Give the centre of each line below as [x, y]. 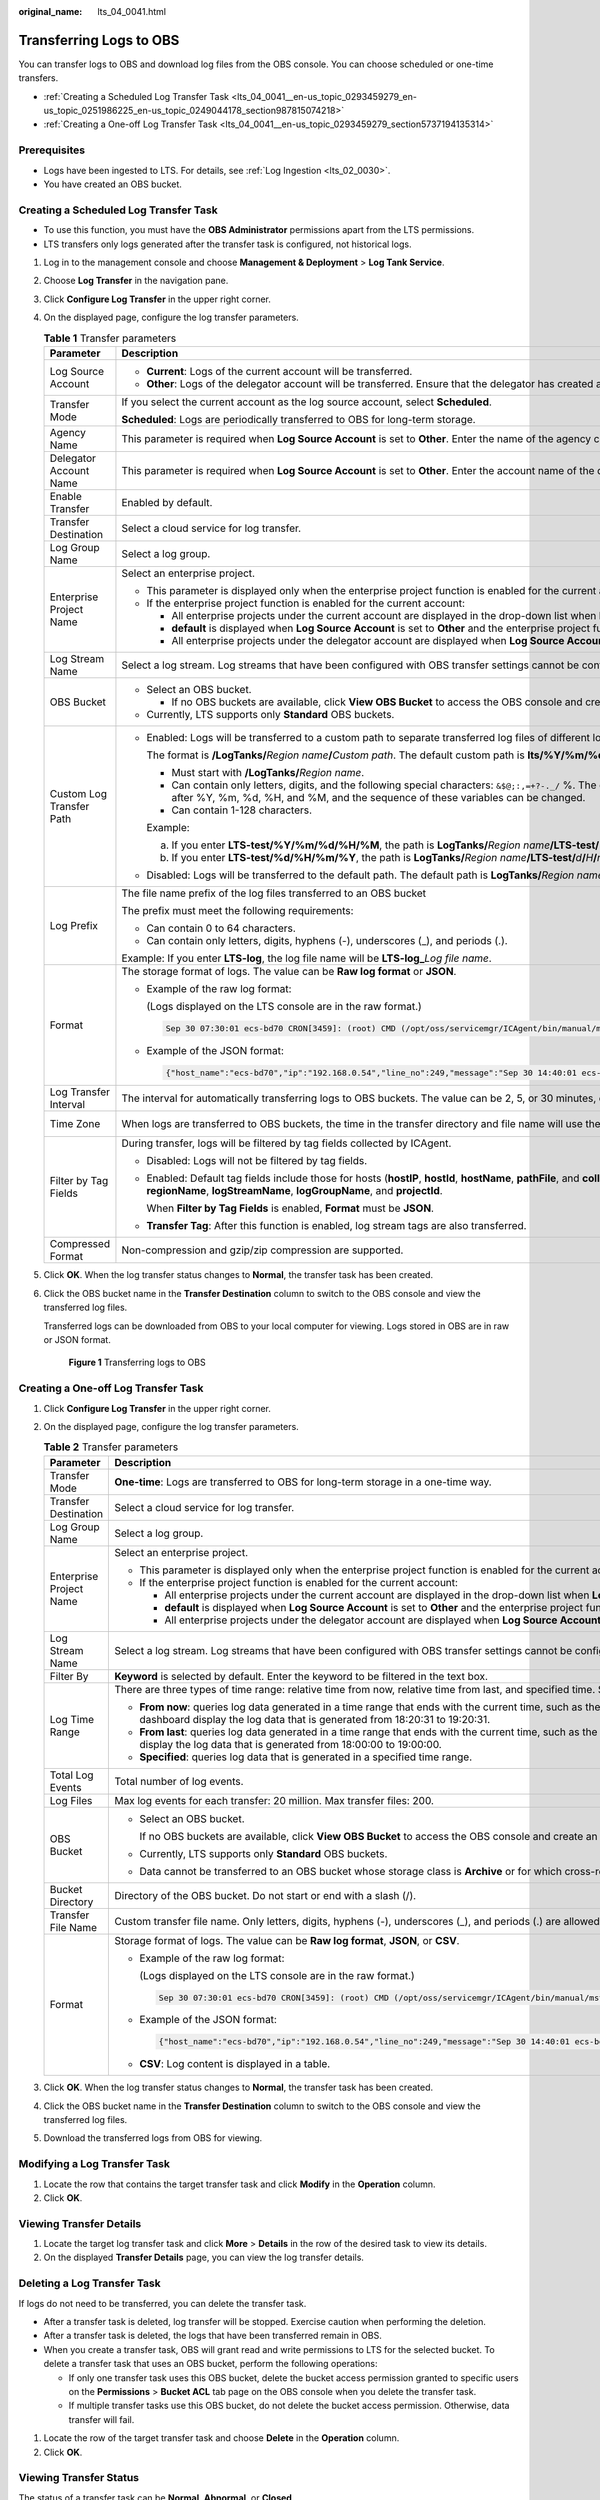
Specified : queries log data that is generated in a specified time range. [306, 1757]
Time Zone [75, 1124]
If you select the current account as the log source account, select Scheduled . [306, 402]
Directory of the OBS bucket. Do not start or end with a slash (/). [265, 1895]
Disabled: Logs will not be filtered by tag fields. [257, 1161]
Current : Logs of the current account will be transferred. [279, 371]
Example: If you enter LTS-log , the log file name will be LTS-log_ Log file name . [306, 958]
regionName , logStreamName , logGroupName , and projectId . [295, 1191]
